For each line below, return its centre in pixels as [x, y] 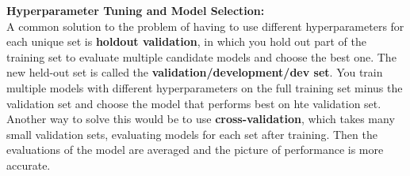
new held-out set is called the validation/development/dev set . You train [195, 72]
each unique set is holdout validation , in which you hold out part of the [186, 41]
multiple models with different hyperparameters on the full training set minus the [205, 87]
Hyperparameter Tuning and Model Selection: [136, 10]
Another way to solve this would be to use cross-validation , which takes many [201, 119]
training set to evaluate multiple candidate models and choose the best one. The [201, 56]
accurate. [29, 165]
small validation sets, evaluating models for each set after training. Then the [192, 134]
